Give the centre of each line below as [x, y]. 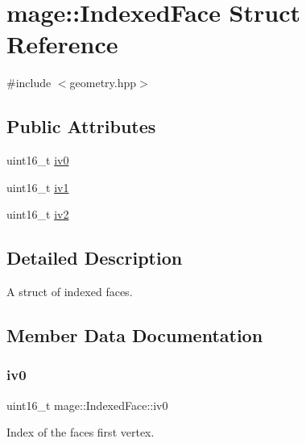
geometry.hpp [103, 83]
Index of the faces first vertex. [81, 432]
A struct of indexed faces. [70, 292]
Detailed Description [95, 258]
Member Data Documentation [135, 335]
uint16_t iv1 [38, 187]
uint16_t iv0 [38, 160]
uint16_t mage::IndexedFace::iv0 [87, 405]
